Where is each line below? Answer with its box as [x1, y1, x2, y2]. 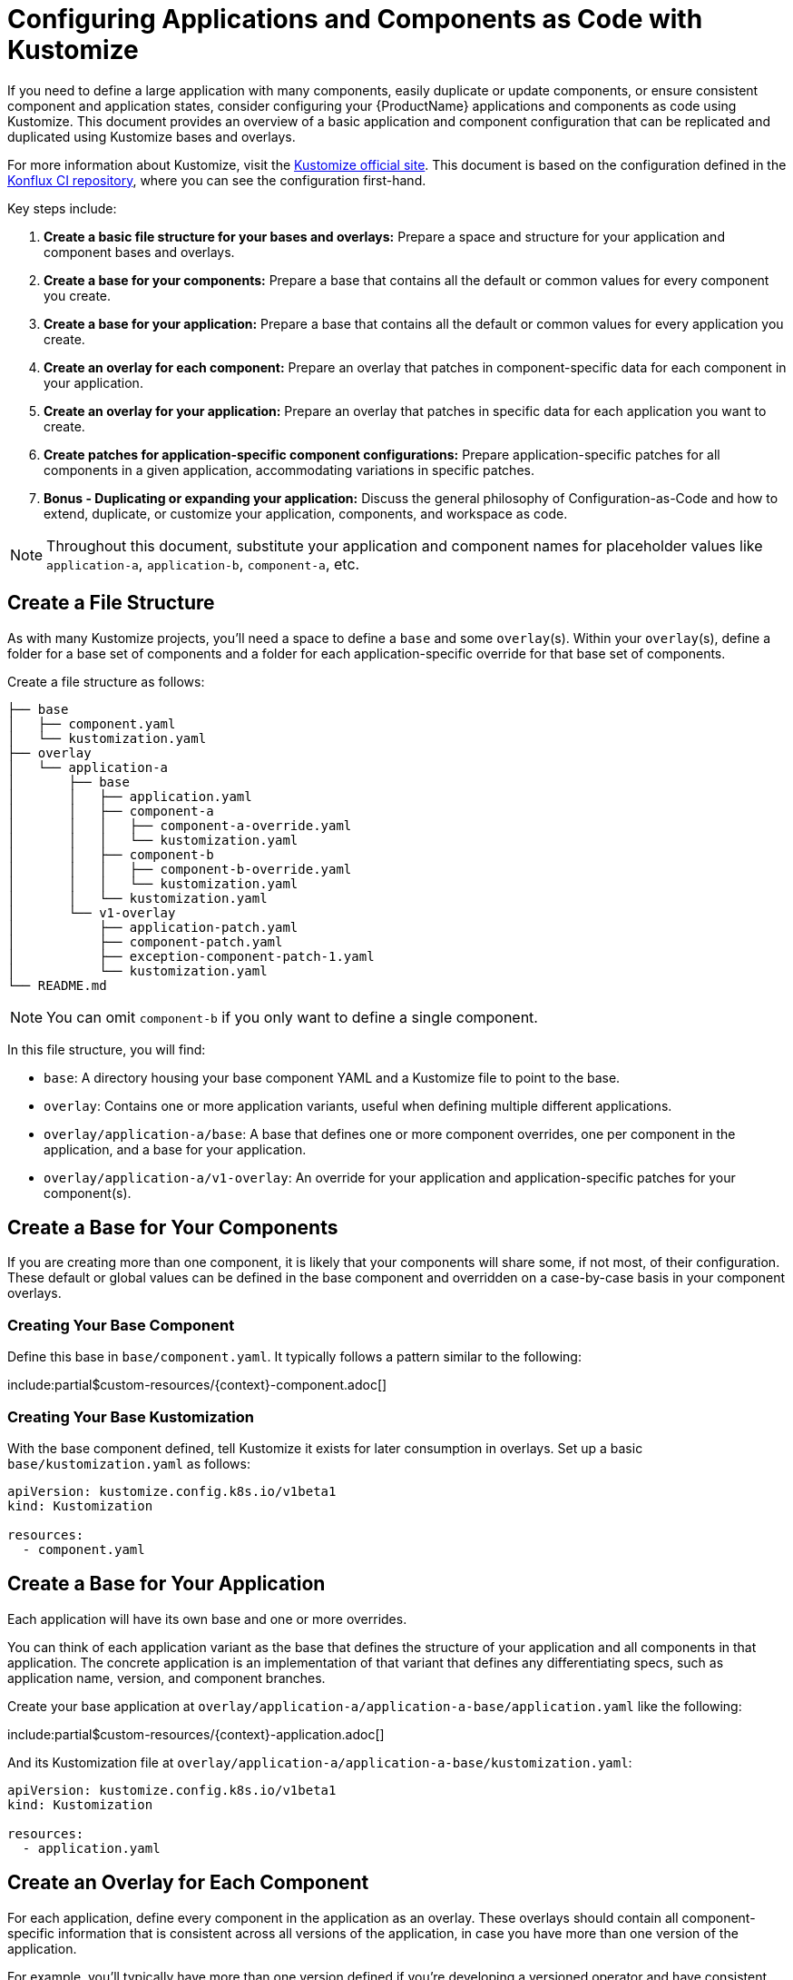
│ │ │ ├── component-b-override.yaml [7, 861, 352, 876]
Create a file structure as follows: [7, 673, 205, 689]
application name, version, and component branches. [7, 1669, 326, 1686]
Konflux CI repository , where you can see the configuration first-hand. [7, 172, 426, 188]
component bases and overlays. [44, 243, 235, 260]
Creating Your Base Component [7, 1315, 235, 1334]
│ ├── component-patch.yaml [7, 934, 283, 949]
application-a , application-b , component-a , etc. [46, 554, 360, 573]
